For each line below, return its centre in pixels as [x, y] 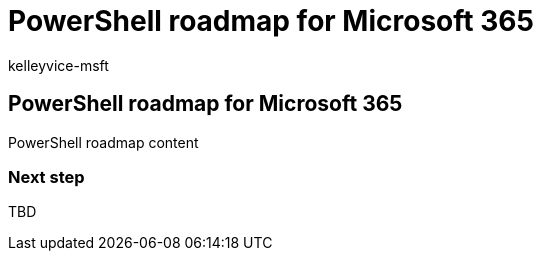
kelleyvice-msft [58, 65]
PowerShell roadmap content [103, 142]
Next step [46, 176]
